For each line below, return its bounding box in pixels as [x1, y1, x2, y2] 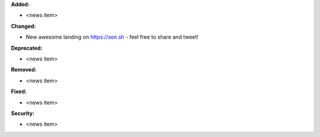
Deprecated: [11, 44, 43, 52]
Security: [11, 110, 35, 117]
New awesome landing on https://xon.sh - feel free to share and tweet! [25, 33, 199, 41]
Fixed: [11, 88, 27, 95]
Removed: [11, 66, 37, 74]
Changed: [11, 23, 36, 30]
